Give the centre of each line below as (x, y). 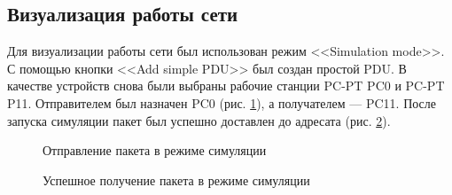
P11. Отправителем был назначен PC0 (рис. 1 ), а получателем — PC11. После (222, 102)
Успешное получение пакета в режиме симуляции (176, 179)
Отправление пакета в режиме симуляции (155, 150)
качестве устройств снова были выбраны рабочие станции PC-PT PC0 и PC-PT (226, 86)
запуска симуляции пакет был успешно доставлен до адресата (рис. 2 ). (199, 120)
